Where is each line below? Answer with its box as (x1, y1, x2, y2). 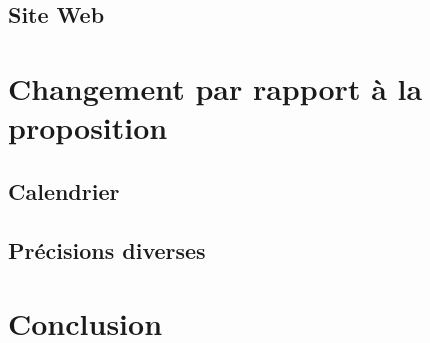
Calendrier (8, 175, 120, 206)
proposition (8, 107, 168, 148)
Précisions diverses (8, 234, 206, 265)
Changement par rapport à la (8, 67, 423, 108)
